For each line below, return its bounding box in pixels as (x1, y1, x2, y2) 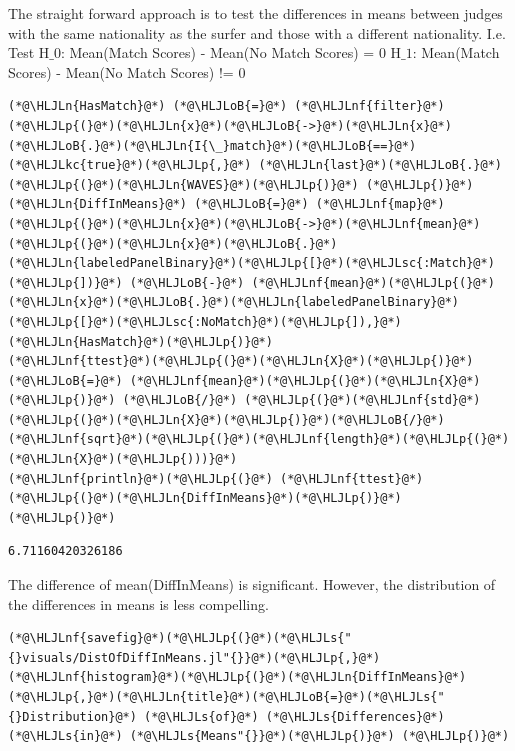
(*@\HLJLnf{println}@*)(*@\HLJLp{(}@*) (8, 471, 273, 486)
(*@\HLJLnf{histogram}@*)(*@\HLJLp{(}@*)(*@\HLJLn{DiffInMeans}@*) (8, 670, 467, 685)
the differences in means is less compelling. (8, 593, 269, 614)
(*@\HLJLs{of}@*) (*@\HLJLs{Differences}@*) (144, 709, 445, 724)
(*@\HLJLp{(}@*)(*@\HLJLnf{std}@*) (244, 393, 481, 408)
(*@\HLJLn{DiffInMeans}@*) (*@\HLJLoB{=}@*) (8, 197, 309, 212)
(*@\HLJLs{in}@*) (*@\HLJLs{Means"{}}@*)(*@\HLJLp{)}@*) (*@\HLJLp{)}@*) (8, 729, 510, 744)
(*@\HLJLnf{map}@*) (315, 197, 445, 212)
